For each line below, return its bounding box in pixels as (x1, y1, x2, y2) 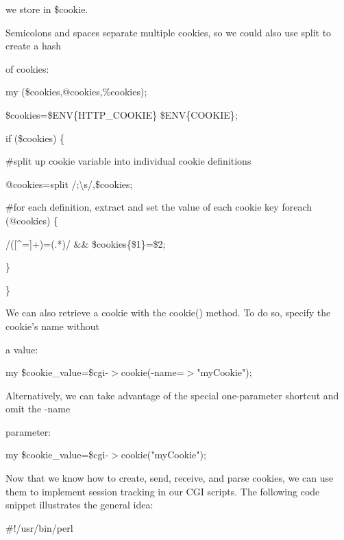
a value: (5, 342, 38, 356)
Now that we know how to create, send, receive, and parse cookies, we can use (5, 471, 334, 485)
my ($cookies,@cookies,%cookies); (5, 84, 147, 99)
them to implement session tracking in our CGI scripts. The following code (5, 484, 320, 498)
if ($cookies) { (5, 130, 65, 145)
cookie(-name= (121, 365, 184, 379)
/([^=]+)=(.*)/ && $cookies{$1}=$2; (5, 236, 166, 250)
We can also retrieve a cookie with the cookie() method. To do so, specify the (5, 305, 331, 320)
